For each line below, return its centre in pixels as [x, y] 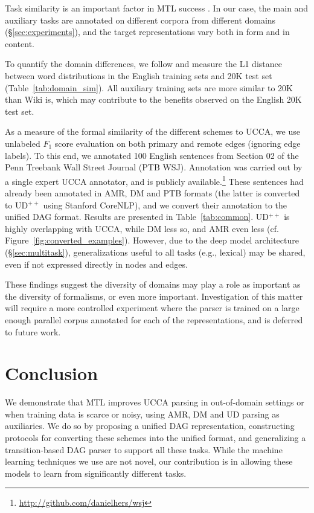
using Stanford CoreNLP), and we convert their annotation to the [165, 205]
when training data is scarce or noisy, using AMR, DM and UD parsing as [142, 414]
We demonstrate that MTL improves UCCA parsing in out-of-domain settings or [155, 402]
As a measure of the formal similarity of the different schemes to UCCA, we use [152, 131]
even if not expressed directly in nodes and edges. [96, 264]
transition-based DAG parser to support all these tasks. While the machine [144, 449]
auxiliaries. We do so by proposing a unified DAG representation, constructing [150, 426]
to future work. [33, 331]
